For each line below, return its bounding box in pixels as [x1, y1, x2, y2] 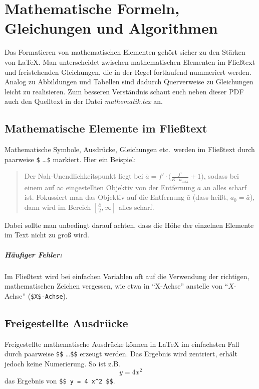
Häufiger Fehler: [5, 249, 62, 260]
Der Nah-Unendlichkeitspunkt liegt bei [24, 171, 143, 181]
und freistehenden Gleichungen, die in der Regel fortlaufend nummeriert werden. [5, 66, 251, 77]
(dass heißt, [192, 192, 228, 202]
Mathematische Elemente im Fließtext [5, 120, 207, 136]
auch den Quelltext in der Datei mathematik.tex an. [5, 96, 163, 106]
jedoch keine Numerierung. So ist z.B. [5, 358, 120, 368]
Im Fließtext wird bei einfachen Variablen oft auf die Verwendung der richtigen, [5, 271, 249, 281]
